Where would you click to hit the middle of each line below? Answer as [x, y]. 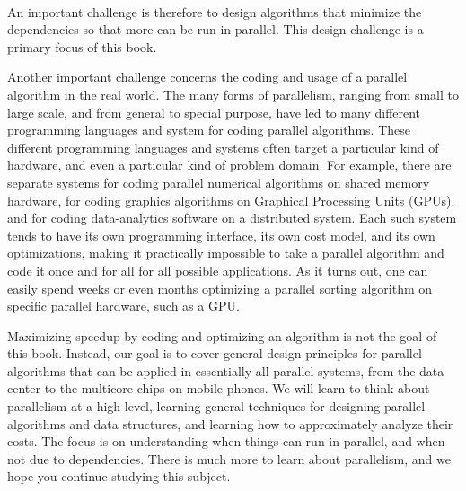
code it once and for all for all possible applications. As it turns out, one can [218, 270]
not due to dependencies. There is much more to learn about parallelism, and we [229, 458]
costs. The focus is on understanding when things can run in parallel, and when [226, 441]
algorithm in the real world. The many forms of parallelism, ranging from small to [233, 94]
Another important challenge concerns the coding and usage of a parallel [207, 77]
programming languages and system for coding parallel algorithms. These [209, 130]
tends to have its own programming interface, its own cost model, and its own [221, 235]
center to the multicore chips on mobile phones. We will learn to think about [219, 388]
